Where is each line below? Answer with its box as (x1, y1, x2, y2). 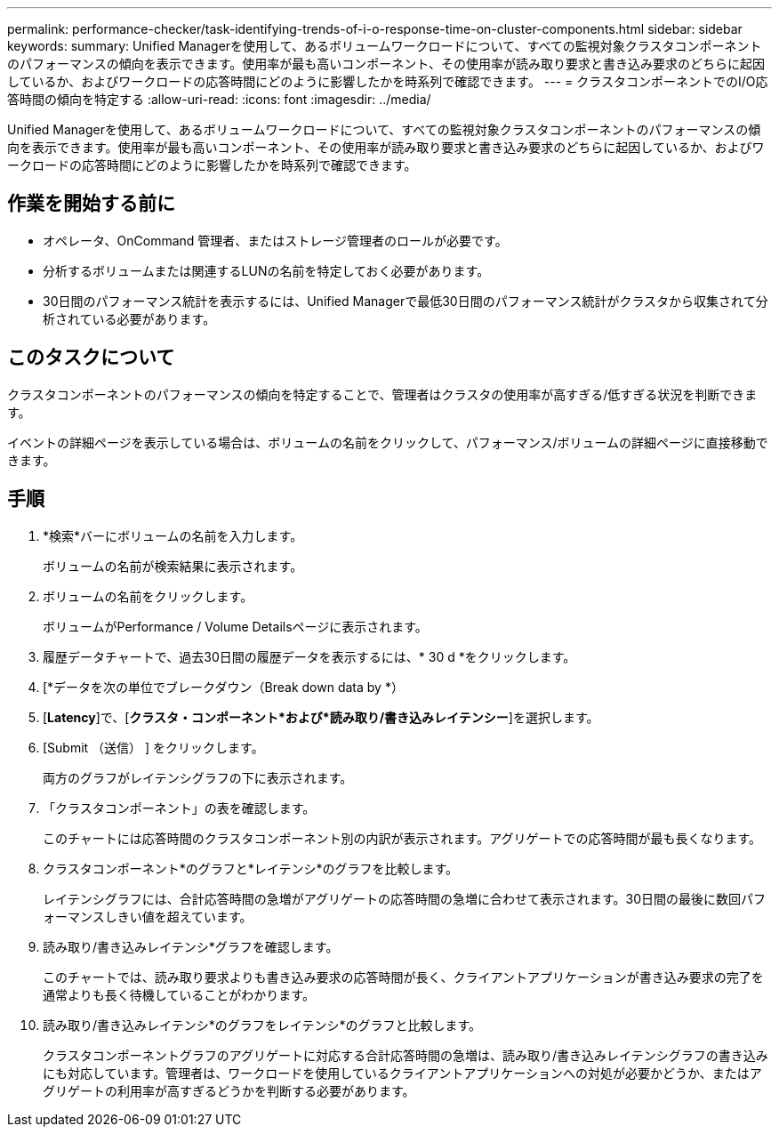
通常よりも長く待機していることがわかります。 (43, 986, 315, 1002)
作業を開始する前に (7, 192, 175, 215)
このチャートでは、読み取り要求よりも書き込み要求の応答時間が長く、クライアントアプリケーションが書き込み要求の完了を (43, 969, 764, 985)
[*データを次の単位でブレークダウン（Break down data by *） (43, 679, 404, 695)
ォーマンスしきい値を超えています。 (43, 908, 253, 924)
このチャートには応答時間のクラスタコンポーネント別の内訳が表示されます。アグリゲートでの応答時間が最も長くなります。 (43, 830, 762, 846)
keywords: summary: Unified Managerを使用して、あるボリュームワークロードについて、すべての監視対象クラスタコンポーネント (7, 38, 762, 53)
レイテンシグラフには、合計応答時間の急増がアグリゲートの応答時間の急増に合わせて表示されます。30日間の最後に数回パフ (43, 890, 767, 906)
